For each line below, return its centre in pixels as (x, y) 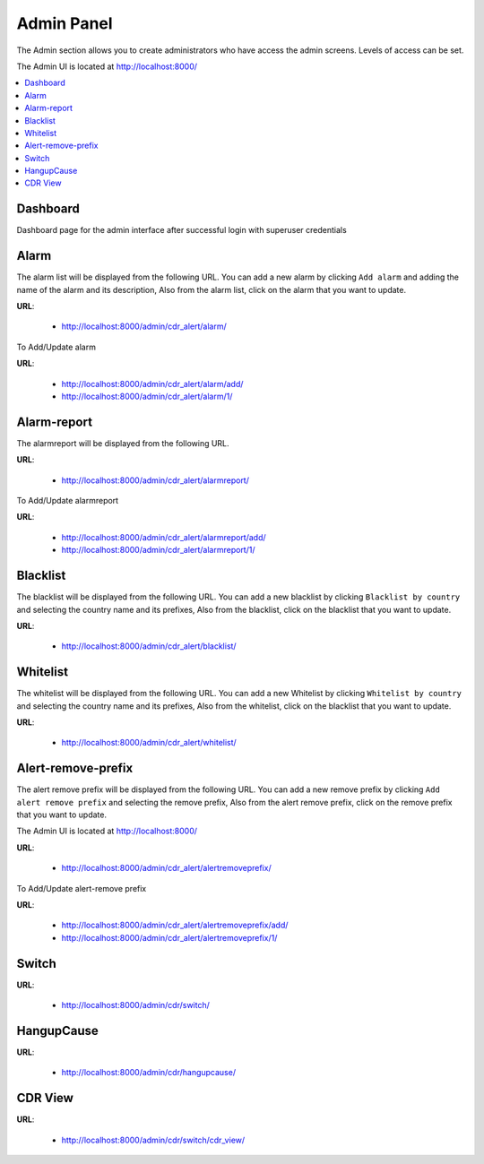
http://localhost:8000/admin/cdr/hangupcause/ (149, 1073)
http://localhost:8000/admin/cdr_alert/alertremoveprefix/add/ (175, 925)
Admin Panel (65, 23)
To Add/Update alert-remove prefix (82, 888)
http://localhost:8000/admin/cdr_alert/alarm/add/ (152, 384)
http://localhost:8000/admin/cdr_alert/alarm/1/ (147, 396)
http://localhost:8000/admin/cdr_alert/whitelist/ (149, 743)
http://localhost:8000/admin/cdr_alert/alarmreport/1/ (158, 550)
